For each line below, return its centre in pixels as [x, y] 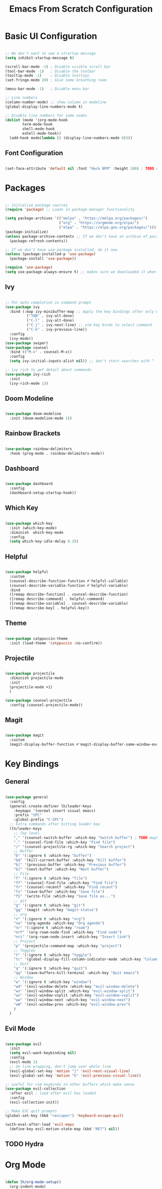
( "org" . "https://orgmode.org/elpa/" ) [99, 223]
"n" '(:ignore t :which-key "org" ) [49, 919]
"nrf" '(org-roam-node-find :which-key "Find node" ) [68, 932]
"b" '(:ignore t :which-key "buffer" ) [53, 856]
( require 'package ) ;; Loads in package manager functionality [70, 209]
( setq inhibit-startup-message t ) [40, 58]
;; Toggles [25, 950]
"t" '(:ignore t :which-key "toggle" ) [53, 955]
